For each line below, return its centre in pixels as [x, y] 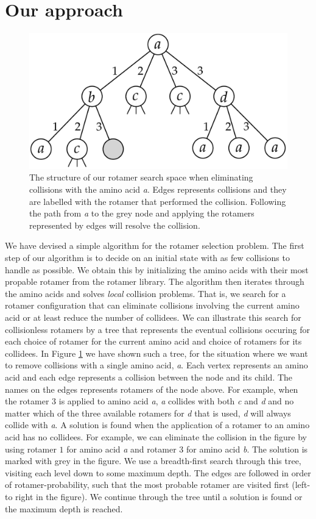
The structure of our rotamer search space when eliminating [141, 177]
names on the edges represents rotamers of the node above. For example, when [152, 389]
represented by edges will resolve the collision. [115, 225]
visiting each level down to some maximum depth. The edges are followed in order [158, 472]
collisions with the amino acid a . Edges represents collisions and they [158, 189]
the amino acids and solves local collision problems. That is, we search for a [146, 293]
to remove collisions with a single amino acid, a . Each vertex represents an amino [156, 365]
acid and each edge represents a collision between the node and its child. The [149, 377]
